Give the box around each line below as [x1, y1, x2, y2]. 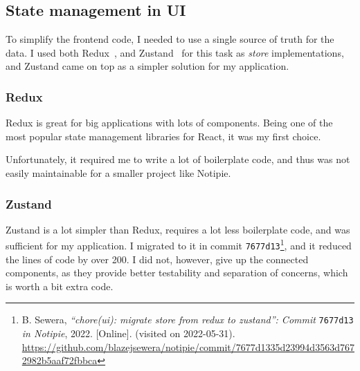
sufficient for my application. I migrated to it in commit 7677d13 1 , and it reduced [6, 236, 352, 253]
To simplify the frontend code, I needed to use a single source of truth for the [6, 32, 334, 46]
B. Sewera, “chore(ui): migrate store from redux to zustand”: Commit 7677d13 [21, 312, 354, 327]
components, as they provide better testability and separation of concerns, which [6, 265, 348, 280]
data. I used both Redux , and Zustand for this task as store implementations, [6, 45, 344, 59]
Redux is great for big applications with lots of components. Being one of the [6, 115, 333, 130]
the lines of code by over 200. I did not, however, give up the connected [6, 251, 309, 266]
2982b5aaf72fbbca [21, 353, 98, 368]
